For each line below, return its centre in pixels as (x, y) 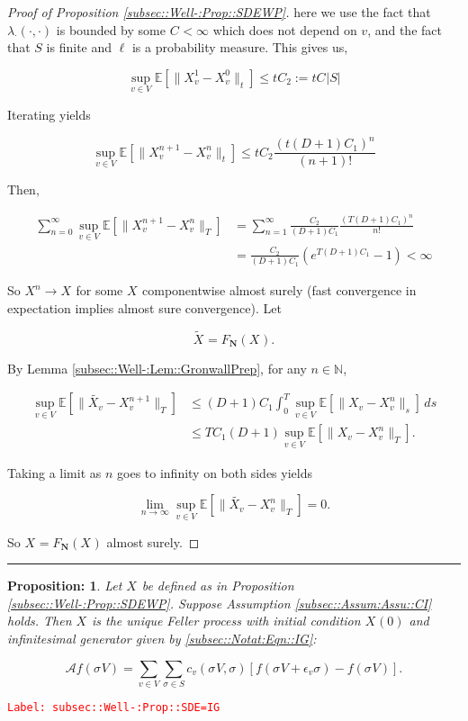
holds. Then (40, 621)
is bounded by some (111, 29)
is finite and (79, 47)
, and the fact (405, 29)
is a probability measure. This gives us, (240, 47)
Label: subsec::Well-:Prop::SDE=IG (114, 707)
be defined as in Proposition (218, 586)
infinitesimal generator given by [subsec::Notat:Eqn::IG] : (162, 638)
